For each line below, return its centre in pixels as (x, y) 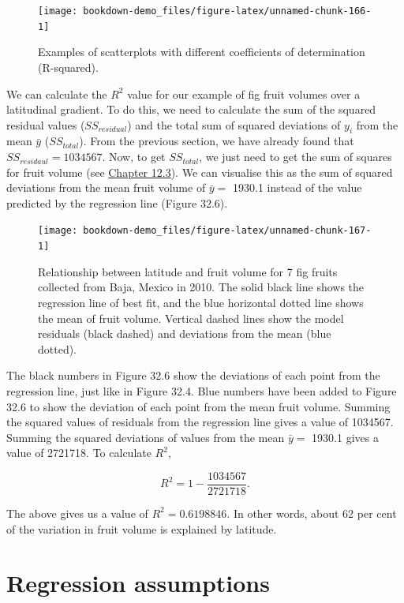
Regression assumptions (138, 583)
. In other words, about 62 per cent (312, 513)
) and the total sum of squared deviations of (234, 124)
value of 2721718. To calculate (79, 453)
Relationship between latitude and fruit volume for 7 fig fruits (188, 271)
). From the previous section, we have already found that (217, 141)
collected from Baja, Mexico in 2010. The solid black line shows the (201, 287)
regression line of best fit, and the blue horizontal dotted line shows (201, 302)
